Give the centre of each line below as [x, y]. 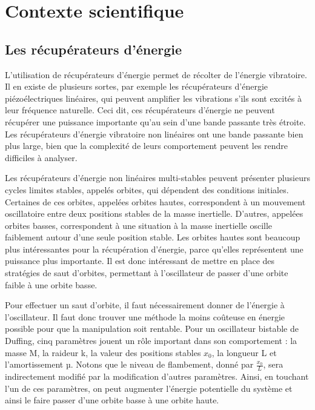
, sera [273, 364]
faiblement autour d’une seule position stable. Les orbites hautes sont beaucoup [153, 237]
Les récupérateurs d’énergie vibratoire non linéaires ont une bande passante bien [154, 134]
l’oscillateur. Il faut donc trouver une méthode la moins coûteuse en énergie [145, 316]
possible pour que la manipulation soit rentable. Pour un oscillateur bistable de [152, 329]
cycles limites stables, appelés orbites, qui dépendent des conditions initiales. [147, 189]
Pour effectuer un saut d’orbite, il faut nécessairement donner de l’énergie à [145, 305]
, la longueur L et [244, 352]
